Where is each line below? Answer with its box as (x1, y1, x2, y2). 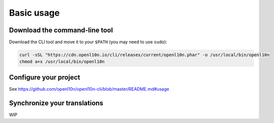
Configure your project (9, 73, 80, 81)
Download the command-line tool (9, 26, 113, 34)
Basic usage (9, 7, 60, 18)
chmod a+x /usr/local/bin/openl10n (19, 59, 105, 65)
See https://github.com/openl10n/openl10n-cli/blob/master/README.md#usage (9, 86, 169, 92)
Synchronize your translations (9, 98, 104, 107)
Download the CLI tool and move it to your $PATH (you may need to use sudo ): (9, 39, 167, 45)
